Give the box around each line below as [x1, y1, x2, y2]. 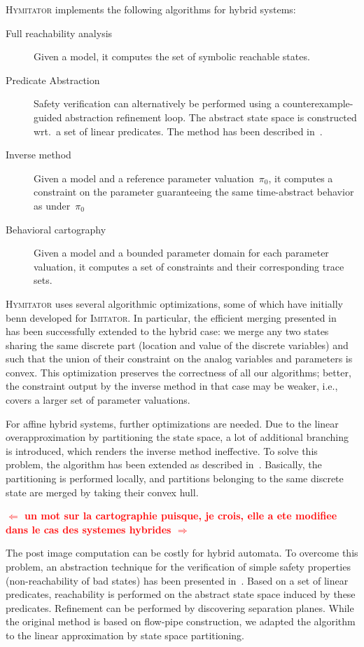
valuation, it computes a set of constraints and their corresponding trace [34, 259, 344, 273]
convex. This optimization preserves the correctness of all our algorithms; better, [6, 365, 351, 379]
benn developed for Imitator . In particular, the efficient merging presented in [6, 310, 337, 325]
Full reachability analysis [6, 25, 113, 40]
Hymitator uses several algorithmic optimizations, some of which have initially [6, 296, 343, 311]
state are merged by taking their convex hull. [6, 484, 199, 499]
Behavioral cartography [6, 222, 106, 236]
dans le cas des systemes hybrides [6, 522, 171, 536]
